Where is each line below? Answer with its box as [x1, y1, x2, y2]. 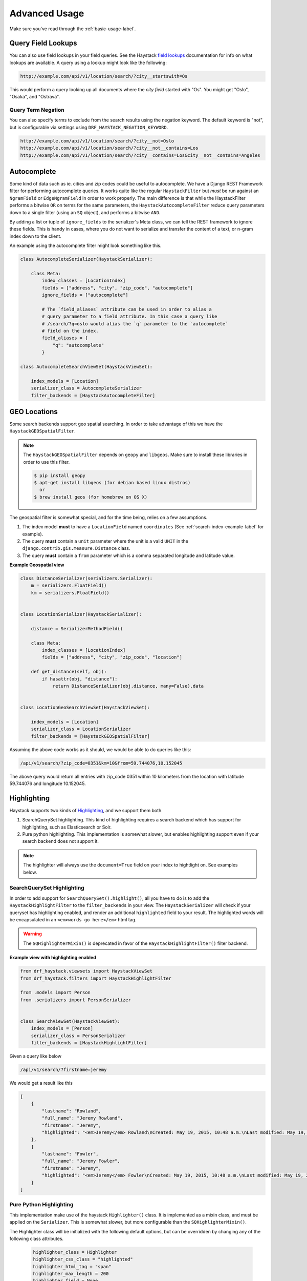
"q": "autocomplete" [52, 342, 104, 348]
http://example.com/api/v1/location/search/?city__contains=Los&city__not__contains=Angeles [20, 152, 260, 158]
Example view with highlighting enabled [9, 955, 97, 961]
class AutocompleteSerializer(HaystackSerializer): [20, 256, 153, 262]
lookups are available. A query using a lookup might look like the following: [9, 59, 167, 66]
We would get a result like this [9, 1080, 73, 1086]
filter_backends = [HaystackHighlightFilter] [31, 1040, 147, 1046]
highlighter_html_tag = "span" [33, 1264, 112, 1269]
